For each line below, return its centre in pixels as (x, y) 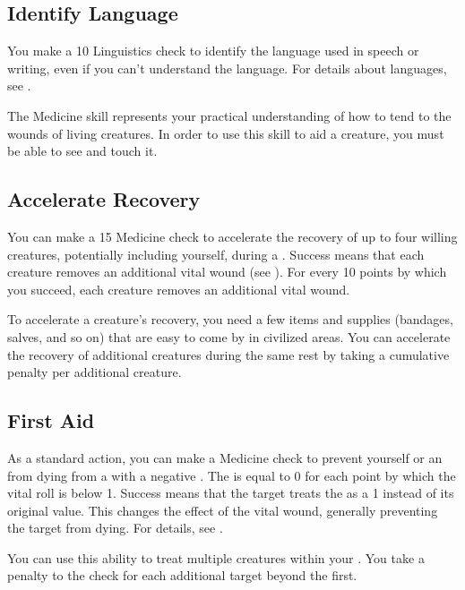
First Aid (51, 420)
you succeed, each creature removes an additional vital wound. (179, 289)
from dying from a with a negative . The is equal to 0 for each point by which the (232, 475)
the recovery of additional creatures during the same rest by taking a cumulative (228, 354)
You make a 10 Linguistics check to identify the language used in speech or (213, 51)
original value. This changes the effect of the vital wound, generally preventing (223, 510)
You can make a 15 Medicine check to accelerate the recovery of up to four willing (232, 236)
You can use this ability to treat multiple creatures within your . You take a (216, 557)
